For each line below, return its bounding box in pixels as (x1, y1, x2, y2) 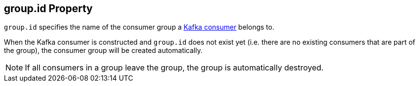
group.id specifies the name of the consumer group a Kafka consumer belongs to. (4, 23, 274, 32)
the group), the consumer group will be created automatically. (4, 46, 203, 55)
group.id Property (4, 2, 93, 15)
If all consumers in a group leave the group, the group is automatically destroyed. (25, 63, 324, 73)
